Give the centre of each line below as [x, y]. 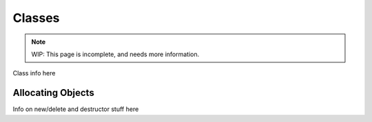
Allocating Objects [53, 93]
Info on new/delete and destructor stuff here [76, 109]
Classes [36, 18]
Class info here [34, 73]
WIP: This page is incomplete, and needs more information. [115, 54]
